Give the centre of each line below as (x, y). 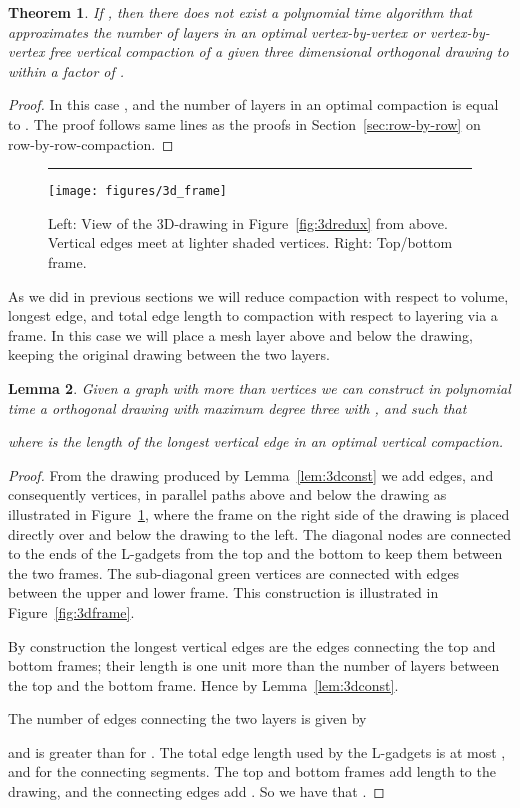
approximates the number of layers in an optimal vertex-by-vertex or (217, 31)
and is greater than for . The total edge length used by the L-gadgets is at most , (257, 751)
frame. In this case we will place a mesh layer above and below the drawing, (241, 334)
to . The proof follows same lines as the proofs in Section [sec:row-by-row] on (244, 123)
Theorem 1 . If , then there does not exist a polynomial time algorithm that (240, 12)
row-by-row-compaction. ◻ (91, 143)
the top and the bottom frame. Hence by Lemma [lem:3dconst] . (203, 684)
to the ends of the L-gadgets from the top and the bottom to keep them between (255, 553)
